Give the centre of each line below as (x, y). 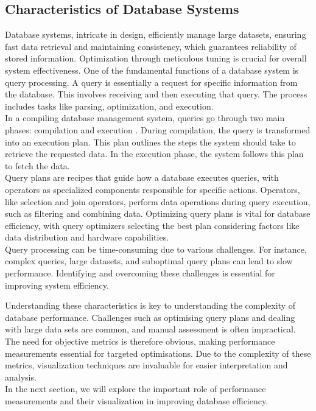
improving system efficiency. (57, 285)
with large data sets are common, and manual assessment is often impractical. (150, 329)
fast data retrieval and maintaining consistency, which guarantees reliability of (151, 46)
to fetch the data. (37, 165)
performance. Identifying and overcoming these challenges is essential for (140, 273)
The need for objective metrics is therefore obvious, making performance (140, 341)
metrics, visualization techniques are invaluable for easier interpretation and (146, 365)
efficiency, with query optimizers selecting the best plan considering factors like (152, 225)
